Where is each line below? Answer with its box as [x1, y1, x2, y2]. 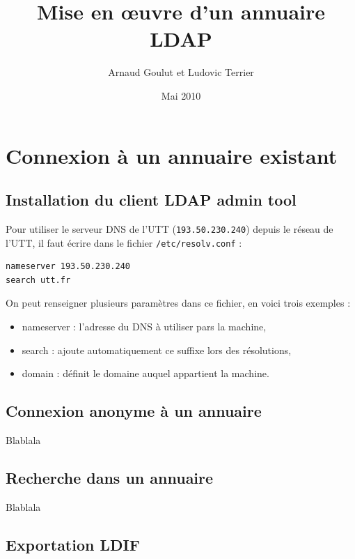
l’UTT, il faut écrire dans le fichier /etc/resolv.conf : [6, 235, 242, 250]
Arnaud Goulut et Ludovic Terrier [108, 65, 254, 79]
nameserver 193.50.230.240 [6, 261, 130, 272]
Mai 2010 [161, 88, 201, 102]
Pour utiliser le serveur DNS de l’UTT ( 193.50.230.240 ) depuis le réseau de [6, 221, 333, 236]
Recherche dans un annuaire [6, 466, 214, 488]
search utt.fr [6, 275, 71, 285]
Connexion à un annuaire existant [6, 141, 338, 169]
